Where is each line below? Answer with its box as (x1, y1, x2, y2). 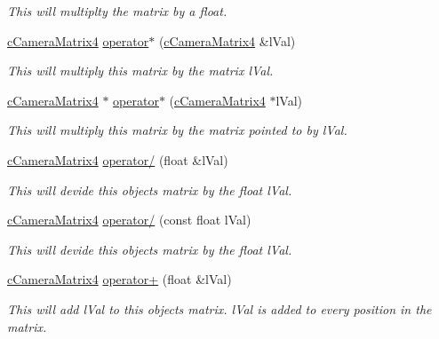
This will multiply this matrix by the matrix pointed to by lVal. (7, 121, 347, 139)
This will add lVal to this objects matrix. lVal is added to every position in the (7, 299, 432, 318)
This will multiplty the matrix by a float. (7, 2, 227, 20)
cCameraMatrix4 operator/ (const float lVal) (7, 210, 251, 229)
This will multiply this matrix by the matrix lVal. (7, 61, 274, 80)
